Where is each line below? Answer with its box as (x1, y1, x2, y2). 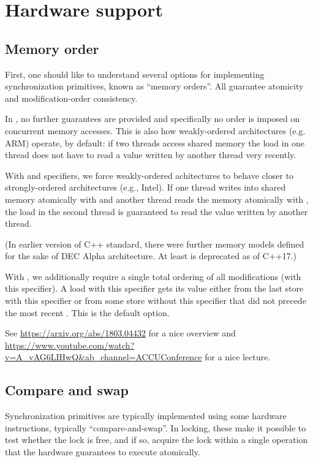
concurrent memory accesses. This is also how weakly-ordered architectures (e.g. (5, 124, 306, 137)
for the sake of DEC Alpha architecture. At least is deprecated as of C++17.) (5, 249, 297, 262)
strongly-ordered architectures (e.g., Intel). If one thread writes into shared (5, 181, 286, 194)
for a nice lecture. (205, 350, 271, 363)
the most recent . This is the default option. (5, 306, 170, 319)
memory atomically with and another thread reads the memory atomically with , (5, 192, 309, 205)
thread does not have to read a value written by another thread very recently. (5, 148, 296, 161)
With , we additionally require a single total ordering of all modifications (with (5, 270, 301, 282)
